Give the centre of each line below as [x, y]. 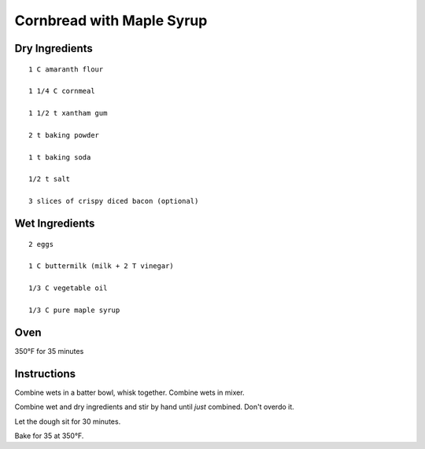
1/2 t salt [50, 179]
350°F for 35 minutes [49, 351]
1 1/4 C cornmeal [62, 91]
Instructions [45, 374]
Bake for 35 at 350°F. [49, 436]
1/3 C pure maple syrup [74, 310]
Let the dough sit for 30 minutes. [68, 421]
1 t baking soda [60, 157]
